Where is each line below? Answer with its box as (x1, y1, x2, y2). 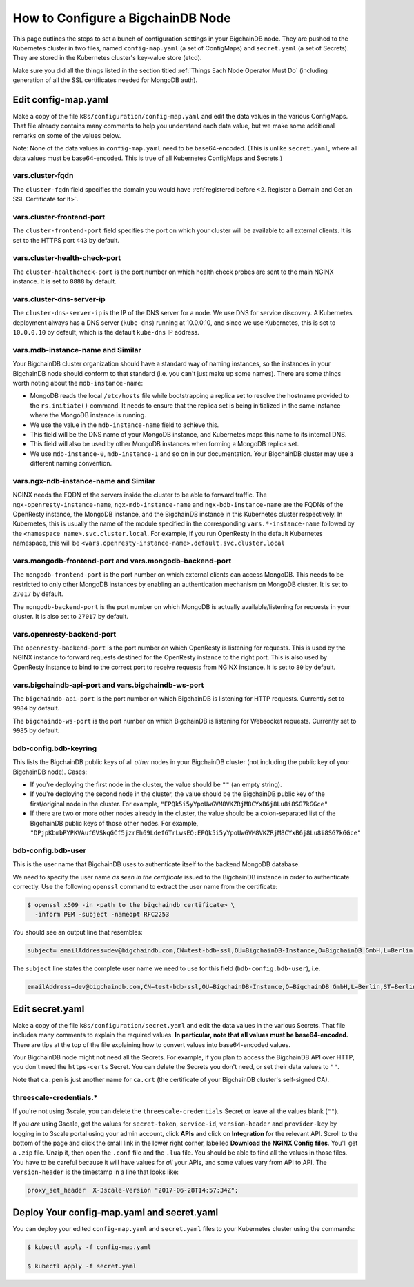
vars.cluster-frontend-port (12, 212, 106, 221)
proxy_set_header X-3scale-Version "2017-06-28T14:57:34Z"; (27, 1186, 239, 1195)
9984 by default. (12, 704, 60, 712)
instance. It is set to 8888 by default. (12, 277, 117, 286)
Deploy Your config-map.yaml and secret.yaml (12, 1206, 219, 1218)
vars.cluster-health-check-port (12, 253, 121, 263)
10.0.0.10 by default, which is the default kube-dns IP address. (12, 328, 199, 337)
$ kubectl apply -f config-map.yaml (27, 1243, 152, 1251)
